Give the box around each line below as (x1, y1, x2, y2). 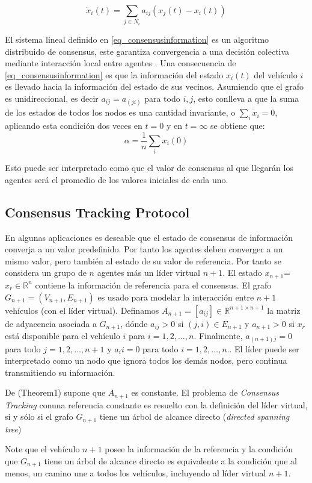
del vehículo (254, 68, 298, 81)
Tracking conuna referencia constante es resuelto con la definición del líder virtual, (5, 398, 308, 411)
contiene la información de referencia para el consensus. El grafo (35, 278, 272, 291)
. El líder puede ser (229, 342, 299, 355)
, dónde (120, 317, 148, 329)
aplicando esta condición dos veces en (5, 119, 142, 131)
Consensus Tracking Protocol (5, 202, 190, 221)
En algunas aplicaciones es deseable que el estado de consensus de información (5, 231, 293, 243)
